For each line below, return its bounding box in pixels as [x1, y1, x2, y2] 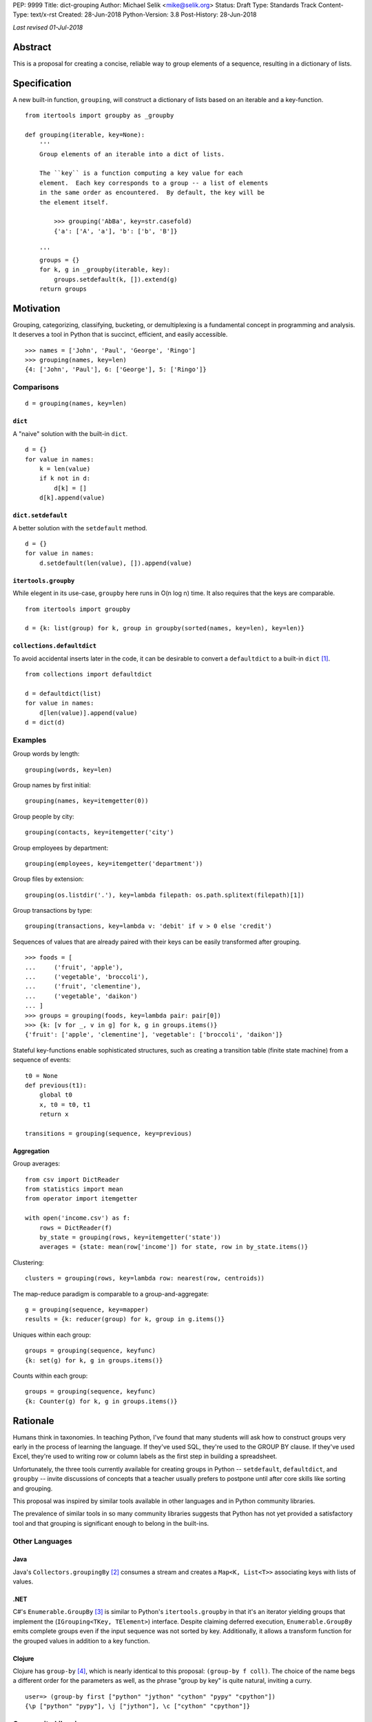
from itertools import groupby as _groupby [25, 111, 174, 119]
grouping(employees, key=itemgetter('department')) [25, 860, 203, 867]
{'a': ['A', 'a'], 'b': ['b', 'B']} [54, 227, 178, 235]
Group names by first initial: [12, 780, 91, 789]
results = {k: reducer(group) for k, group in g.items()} [25, 1316, 225, 1323]
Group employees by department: [12, 844, 109, 852]
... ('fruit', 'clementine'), [25, 982, 141, 990]
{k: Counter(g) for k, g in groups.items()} [25, 1397, 178, 1405]
